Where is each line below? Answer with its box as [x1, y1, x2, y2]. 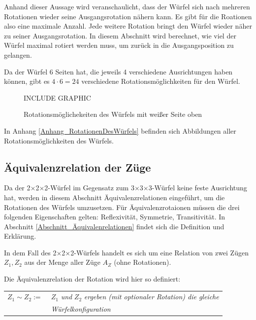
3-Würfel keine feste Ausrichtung [148, 182, 247, 193]
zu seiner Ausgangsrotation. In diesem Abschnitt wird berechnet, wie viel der [4, 30, 236, 40]
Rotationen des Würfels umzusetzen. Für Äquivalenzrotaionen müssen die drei [4, 202, 240, 212]
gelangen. [4, 49, 32, 60]
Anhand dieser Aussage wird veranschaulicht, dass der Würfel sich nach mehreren [4, 1, 250, 11]
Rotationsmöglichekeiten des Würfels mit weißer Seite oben [24, 109, 202, 119]
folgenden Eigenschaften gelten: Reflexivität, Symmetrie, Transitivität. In [4, 212, 225, 222]
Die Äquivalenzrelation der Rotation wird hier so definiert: [4, 274, 181, 284]
